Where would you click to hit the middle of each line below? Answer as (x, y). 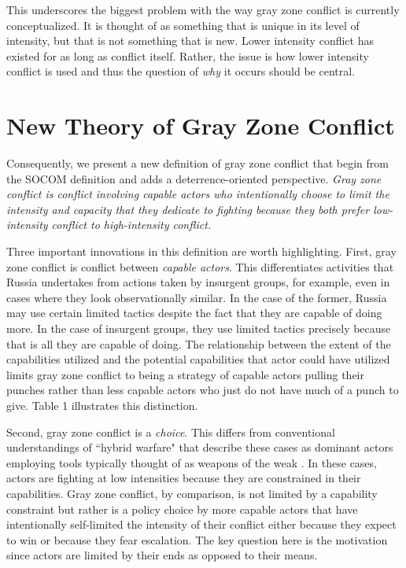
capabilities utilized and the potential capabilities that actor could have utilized (198, 359)
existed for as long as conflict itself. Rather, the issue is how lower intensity (188, 55)
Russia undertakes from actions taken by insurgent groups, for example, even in (198, 282)
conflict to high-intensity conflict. (131, 225)
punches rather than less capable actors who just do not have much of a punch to (203, 390)
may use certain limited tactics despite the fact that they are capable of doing (194, 313)
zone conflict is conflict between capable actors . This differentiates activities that (200, 266)
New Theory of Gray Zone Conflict (201, 125)
